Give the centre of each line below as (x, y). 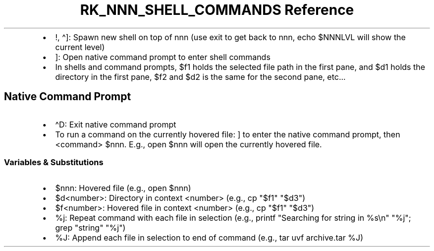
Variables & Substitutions (54, 162)
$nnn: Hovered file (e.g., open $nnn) (123, 188)
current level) (80, 47)
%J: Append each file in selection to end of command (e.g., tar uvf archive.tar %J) (209, 238)
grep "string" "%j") (90, 228)
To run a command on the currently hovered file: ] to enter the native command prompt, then (228, 134)
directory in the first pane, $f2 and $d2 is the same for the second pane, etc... (200, 77)
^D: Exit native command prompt (116, 124)
